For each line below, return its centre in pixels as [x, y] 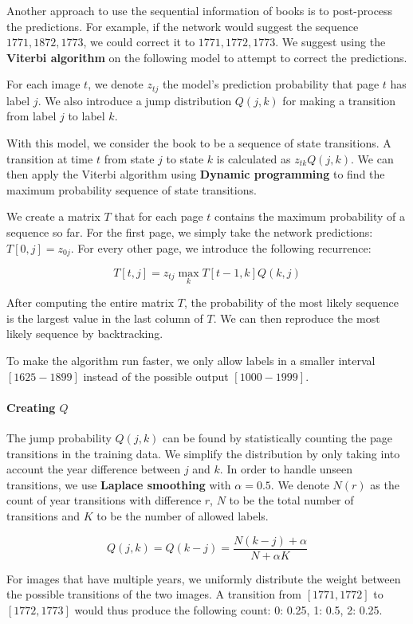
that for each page [159, 216]
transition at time [50, 158]
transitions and [43, 515]
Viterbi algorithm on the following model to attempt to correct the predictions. [207, 57]
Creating [31, 407]
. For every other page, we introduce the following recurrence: [221, 247]
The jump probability [59, 438]
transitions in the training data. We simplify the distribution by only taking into [203, 453]
